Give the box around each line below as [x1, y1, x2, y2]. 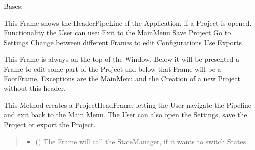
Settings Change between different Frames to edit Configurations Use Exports [4, 37, 242, 47]
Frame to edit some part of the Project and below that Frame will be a [4, 63, 221, 74]
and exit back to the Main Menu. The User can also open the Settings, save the [4, 109, 247, 120]
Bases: [4, 1, 23, 11]
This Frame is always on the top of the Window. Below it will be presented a [4, 54, 240, 64]
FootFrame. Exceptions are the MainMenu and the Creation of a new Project [4, 73, 240, 83]
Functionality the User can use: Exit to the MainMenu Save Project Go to [4, 27, 231, 38]
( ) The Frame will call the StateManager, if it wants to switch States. [35, 136, 248, 146]
